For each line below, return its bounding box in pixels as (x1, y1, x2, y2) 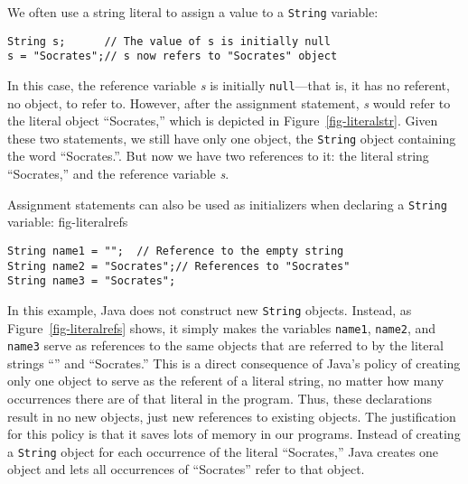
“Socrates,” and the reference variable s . (7, 164, 229, 183)
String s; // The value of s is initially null (7, 34, 331, 48)
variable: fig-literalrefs (7, 212, 128, 231)
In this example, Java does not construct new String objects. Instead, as (7, 300, 412, 319)
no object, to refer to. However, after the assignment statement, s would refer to (7, 93, 451, 112)
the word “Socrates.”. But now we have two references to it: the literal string (7, 146, 429, 165)
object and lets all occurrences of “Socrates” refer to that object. (7, 460, 365, 479)
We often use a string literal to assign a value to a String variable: (7, 3, 379, 21)
